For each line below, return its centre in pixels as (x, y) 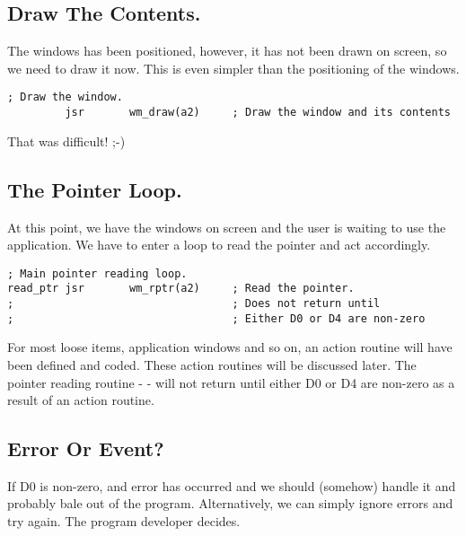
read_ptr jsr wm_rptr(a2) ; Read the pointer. (181, 289)
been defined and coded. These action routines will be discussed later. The (212, 364)
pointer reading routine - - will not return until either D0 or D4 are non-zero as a (231, 382)
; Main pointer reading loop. (97, 273)
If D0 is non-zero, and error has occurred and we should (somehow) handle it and (232, 485)
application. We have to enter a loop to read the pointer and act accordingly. (219, 245)
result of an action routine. (81, 400)
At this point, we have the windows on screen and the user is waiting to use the (227, 227)
